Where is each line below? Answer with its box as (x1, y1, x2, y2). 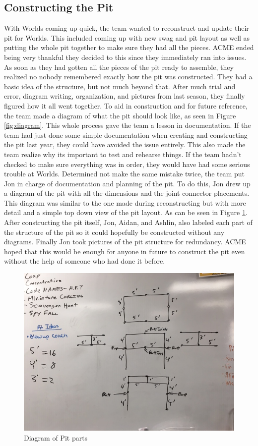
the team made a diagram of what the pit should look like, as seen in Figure (4, 110, 236, 120)
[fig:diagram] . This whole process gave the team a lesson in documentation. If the (4, 120, 251, 130)
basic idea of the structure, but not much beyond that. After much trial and (4, 81, 236, 91)
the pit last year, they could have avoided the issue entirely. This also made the (4, 139, 246, 150)
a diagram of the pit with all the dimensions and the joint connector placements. (4, 188, 250, 198)
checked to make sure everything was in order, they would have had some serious (4, 159, 250, 169)
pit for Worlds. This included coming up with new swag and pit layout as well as (4, 32, 250, 43)
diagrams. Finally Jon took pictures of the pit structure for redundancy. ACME (4, 236, 246, 247)
